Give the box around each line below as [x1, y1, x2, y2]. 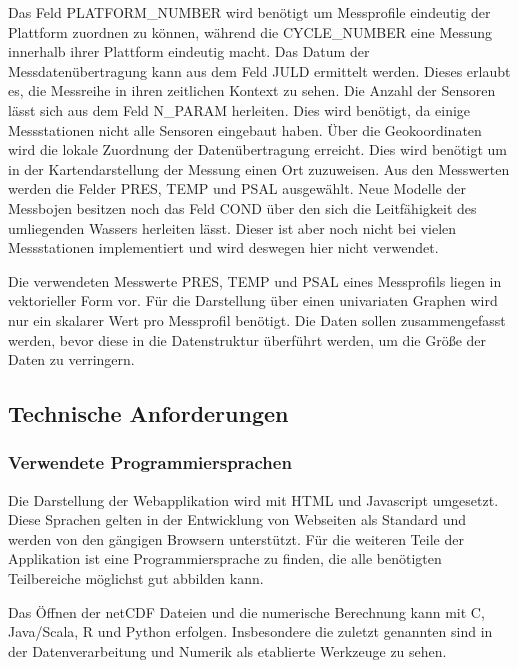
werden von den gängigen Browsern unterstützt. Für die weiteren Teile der [8, 528, 464, 549]
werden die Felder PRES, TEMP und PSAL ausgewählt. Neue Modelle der [8, 178, 466, 199]
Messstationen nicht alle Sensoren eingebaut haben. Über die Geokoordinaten [8, 119, 482, 140]
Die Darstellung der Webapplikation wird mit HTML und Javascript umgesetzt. [8, 489, 499, 510]
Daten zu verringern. [8, 349, 135, 370]
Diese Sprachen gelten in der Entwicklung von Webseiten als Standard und [8, 509, 467, 530]
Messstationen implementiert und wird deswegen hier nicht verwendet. [8, 237, 439, 258]
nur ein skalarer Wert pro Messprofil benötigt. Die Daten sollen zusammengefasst [8, 309, 506, 330]
